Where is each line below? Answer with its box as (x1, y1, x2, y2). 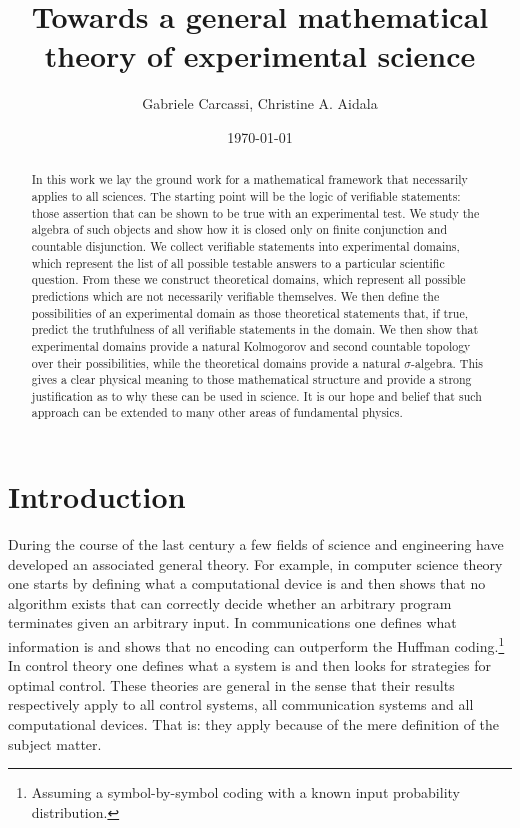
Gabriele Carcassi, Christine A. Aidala (142, 93, 378, 114)
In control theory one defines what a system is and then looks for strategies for (8, 655, 491, 676)
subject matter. (8, 733, 102, 754)
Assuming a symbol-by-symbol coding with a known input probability (31, 782, 460, 803)
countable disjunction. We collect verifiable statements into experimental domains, (31, 237, 460, 254)
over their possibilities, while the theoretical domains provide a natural (31, 354, 401, 371)
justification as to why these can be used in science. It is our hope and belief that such (31, 387, 482, 404)
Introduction (8, 476, 186, 517)
